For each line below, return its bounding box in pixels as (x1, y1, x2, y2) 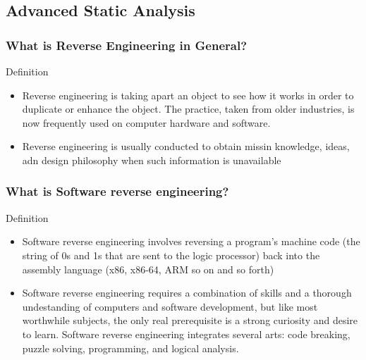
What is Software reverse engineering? (6, 182, 229, 200)
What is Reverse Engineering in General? (6, 36, 248, 54)
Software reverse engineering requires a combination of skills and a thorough (22, 285, 352, 300)
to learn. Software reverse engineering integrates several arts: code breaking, (22, 326, 350, 341)
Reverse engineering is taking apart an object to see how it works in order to (22, 87, 354, 102)
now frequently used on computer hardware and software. (22, 115, 271, 130)
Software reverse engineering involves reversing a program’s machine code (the (22, 234, 360, 249)
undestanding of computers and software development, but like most (22, 299, 318, 314)
